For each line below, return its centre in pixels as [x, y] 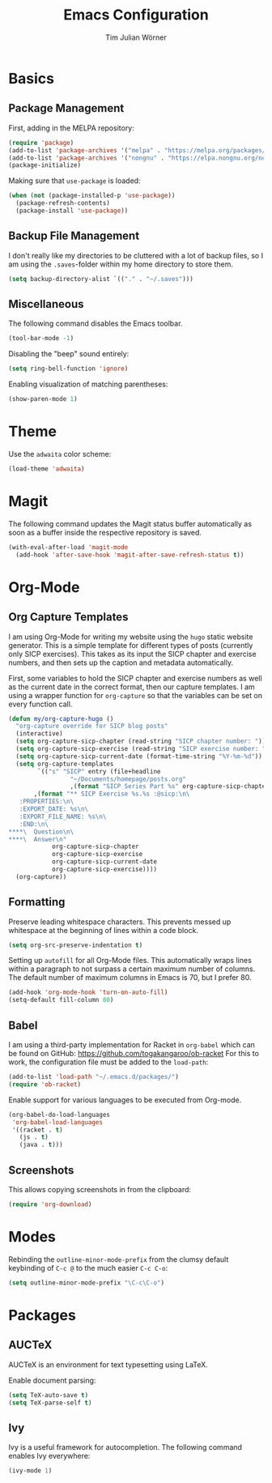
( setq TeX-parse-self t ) [50, 1403]
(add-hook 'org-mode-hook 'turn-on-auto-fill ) [88, 993]
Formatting [37, 902]
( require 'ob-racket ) [45, 1084]
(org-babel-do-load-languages [59, 1114]
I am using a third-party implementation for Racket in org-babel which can [132, 1045]
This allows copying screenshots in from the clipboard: [100, 1189]
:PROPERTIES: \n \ [47, 802]
